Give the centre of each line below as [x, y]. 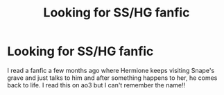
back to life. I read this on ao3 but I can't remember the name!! [96, 85]
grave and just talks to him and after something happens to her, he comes [112, 78]
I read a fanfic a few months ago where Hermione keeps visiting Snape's [111, 70]
